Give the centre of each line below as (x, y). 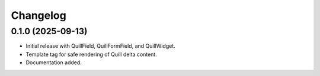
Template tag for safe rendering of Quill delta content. (91, 54)
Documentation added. (54, 62)
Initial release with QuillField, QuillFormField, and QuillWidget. (101, 46)
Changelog (39, 15)
